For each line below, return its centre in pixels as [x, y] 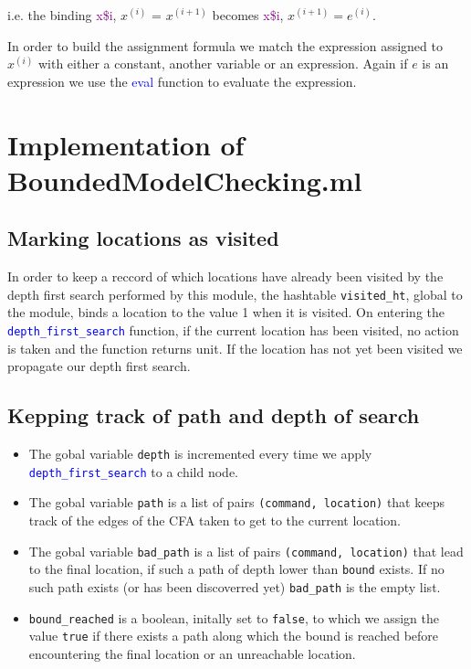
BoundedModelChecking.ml [185, 180]
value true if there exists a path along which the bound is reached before [234, 636]
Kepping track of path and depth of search [214, 415]
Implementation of [126, 144]
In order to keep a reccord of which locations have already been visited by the [225, 276]
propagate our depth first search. [99, 366]
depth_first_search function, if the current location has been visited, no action [233, 329]
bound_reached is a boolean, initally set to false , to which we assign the [234, 617]
